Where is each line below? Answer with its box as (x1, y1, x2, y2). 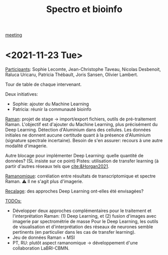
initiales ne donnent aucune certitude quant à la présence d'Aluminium (5, 132, 151, 138)
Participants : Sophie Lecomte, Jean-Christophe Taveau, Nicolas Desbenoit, (5, 67, 161, 73)
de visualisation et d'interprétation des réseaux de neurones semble (12, 224, 153, 230)
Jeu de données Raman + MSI (12, 234, 75, 240)
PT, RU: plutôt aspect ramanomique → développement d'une (12, 240, 138, 246)
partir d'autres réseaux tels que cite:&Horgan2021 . (5, 163, 109, 169)
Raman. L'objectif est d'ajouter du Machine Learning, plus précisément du (5, 121, 158, 127)
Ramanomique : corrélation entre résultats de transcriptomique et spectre (5, 173, 156, 179)
